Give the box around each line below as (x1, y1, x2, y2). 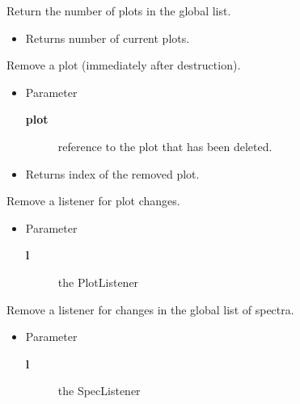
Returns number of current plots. (25, 29, 190, 46)
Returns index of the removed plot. (25, 165, 200, 182)
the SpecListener (57, 382, 141, 399)
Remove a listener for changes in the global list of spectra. (6, 301, 294, 318)
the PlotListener (57, 273, 139, 290)
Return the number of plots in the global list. (6, 2, 231, 19)
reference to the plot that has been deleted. (57, 137, 273, 154)
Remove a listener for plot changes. (6, 192, 180, 209)
